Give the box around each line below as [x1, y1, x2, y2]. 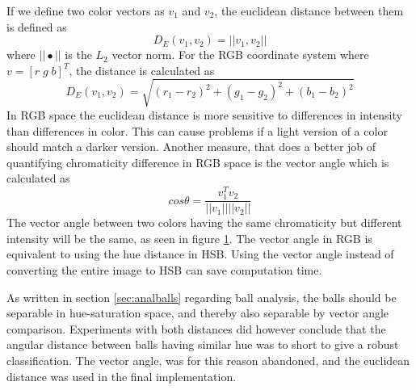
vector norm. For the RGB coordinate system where [111, 46, 369, 63]
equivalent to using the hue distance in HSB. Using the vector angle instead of [6, 245, 394, 262]
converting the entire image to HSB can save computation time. [6, 261, 322, 278]
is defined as [6, 18, 67, 35]
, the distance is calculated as [69, 61, 215, 78]
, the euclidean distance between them [214, 2, 404, 19]
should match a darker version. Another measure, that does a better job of [6, 138, 376, 155]
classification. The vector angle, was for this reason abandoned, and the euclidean [6, 351, 410, 368]
